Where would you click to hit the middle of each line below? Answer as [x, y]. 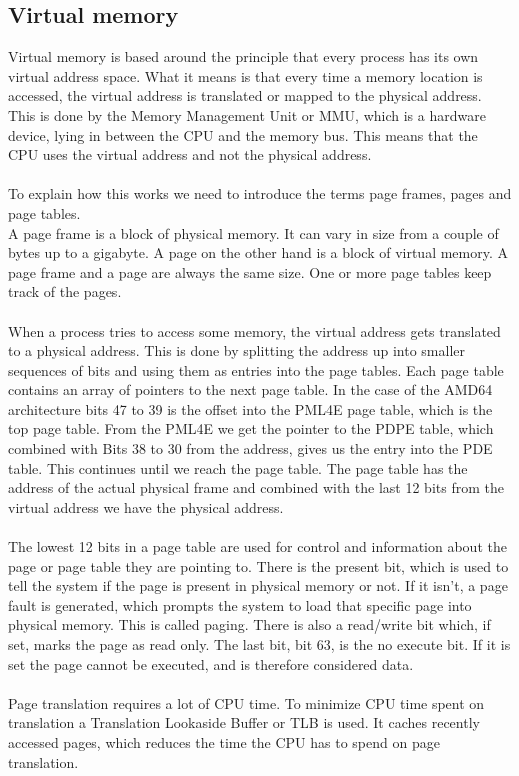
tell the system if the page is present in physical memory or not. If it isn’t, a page [258, 585]
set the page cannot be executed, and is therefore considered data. [211, 663]
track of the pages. [65, 291]
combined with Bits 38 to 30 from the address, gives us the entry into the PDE [250, 448]
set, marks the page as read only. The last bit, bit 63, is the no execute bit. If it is [259, 644]
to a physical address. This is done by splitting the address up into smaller [236, 350]
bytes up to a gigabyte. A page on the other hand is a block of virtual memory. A [258, 252]
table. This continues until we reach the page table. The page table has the [238, 467]
